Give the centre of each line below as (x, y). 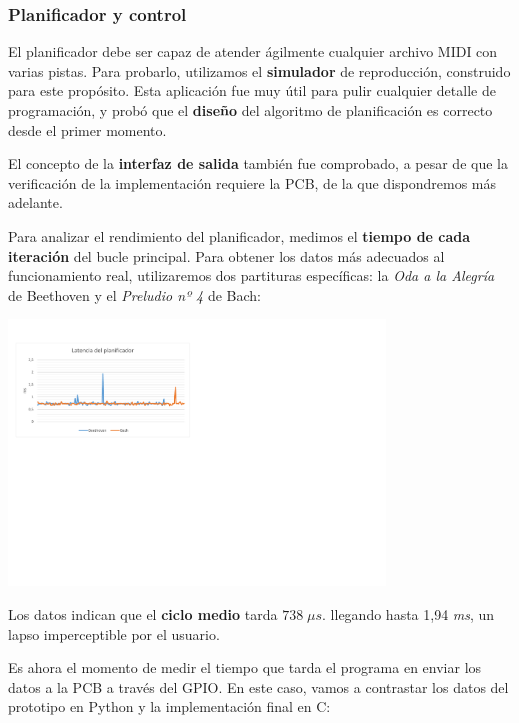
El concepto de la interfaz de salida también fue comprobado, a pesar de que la (258, 163)
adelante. (35, 202)
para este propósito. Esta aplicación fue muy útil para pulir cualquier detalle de (252, 90)
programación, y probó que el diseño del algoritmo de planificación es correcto (250, 110)
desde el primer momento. (87, 129)
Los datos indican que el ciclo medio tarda (143, 614)
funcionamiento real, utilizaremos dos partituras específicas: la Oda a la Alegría (251, 275)
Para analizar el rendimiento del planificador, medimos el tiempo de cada (239, 235)
